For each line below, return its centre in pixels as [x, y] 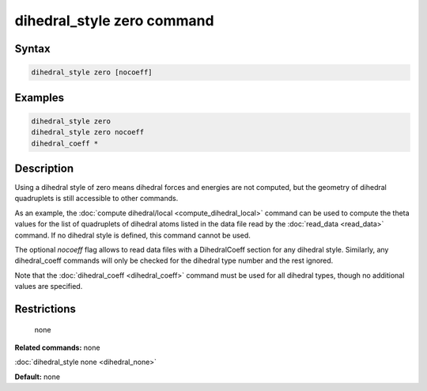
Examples [40, 98]
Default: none [38, 377]
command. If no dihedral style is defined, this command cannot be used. [132, 235]
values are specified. [49, 287]
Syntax [32, 49]
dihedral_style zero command [114, 21]
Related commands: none [57, 347]
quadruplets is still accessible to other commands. [96, 199]
